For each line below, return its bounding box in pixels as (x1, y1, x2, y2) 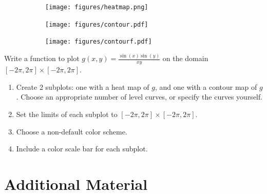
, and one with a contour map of (155, 81, 257, 92)
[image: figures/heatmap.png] (45, 4, 148, 11)
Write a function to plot (4, 53, 80, 64)
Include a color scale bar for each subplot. (16, 143, 148, 154)
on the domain (162, 53, 208, 64)
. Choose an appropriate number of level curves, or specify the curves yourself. (16, 91, 263, 102)
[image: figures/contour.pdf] (45, 21, 148, 28)
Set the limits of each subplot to (16, 108, 118, 119)
